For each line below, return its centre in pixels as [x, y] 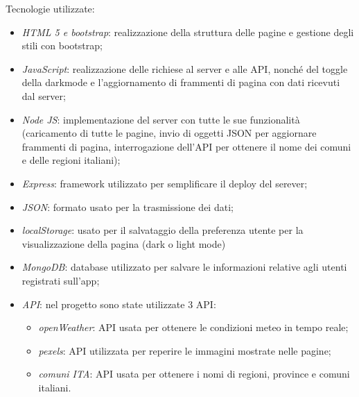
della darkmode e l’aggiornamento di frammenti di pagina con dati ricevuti [181, 82]
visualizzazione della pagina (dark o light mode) [124, 243]
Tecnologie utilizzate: [50, 8]
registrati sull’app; [61, 280]
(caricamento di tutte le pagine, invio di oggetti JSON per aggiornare [169, 133]
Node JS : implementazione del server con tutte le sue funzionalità [161, 119]
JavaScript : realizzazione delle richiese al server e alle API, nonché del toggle [185, 68]
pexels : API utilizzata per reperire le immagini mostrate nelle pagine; [185, 350]
